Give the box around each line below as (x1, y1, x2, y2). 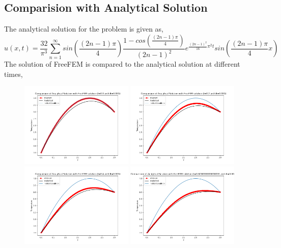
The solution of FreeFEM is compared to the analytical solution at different (4, 59, 240, 69)
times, (4, 68, 23, 79)
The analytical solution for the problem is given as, (4, 23, 163, 34)
